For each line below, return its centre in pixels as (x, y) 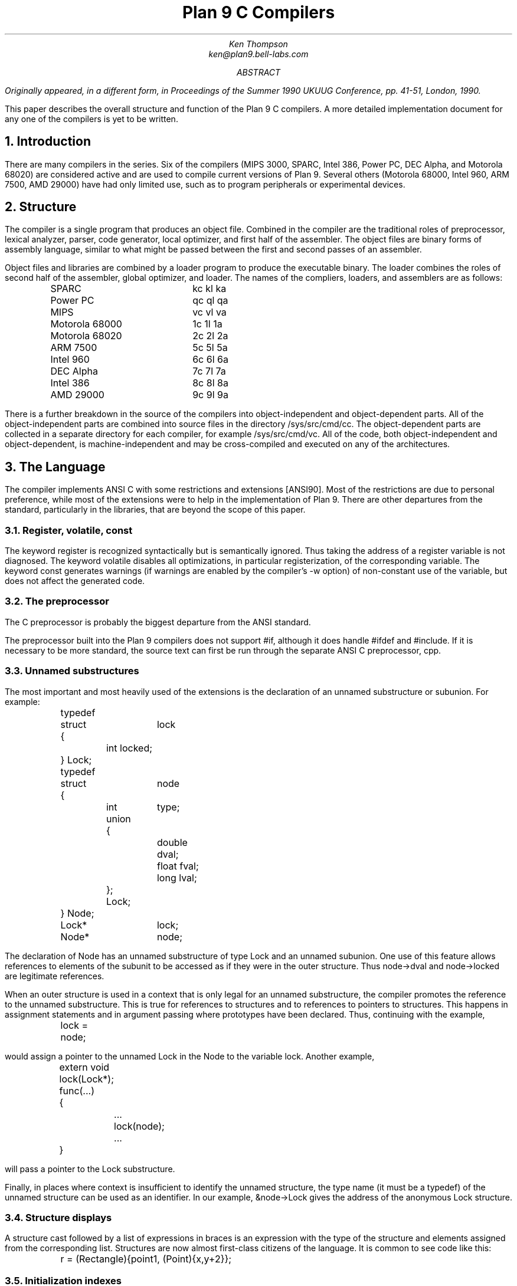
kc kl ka (210, 289)
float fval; (178, 866)
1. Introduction (48, 142)
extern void (84, 1067)
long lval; (177, 877)
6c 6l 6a (210, 360)
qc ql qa (210, 301)
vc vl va (210, 312)
